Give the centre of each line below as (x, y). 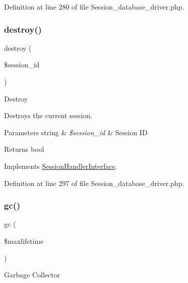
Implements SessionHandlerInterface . (61, 166)
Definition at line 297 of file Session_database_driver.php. (94, 183)
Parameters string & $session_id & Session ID (76, 132)
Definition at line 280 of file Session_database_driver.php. (94, 7)
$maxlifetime (24, 241)
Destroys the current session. (48, 115)
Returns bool (24, 149)
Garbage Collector (32, 275)
